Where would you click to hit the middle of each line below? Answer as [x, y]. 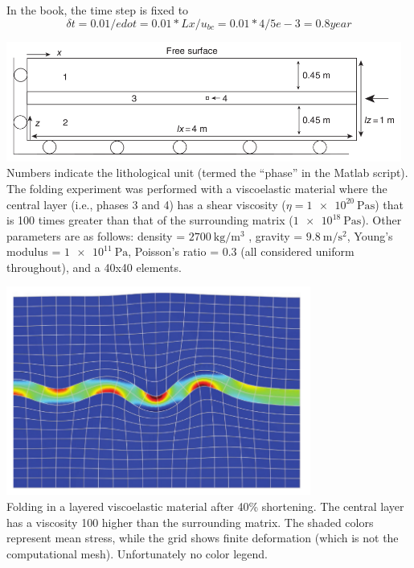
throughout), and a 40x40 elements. [94, 267]
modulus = [34, 251]
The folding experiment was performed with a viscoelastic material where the [197, 188]
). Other [381, 220]
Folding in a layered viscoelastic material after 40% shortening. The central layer [205, 506]
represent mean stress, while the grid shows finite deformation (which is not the [203, 538]
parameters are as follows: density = [96, 235]
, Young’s [370, 235]
